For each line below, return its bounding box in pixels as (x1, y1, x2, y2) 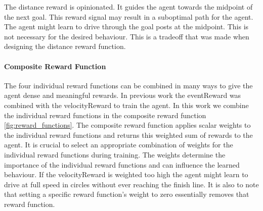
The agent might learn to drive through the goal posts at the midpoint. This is (4, 21, 249, 32)
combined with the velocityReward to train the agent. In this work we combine (4, 99, 249, 110)
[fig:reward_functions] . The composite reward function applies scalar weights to (4, 120, 251, 130)
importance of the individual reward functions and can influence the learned (4, 159, 240, 170)
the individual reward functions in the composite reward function (4, 110, 206, 120)
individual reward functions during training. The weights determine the (4, 149, 226, 160)
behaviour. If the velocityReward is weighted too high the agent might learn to (4, 169, 248, 180)
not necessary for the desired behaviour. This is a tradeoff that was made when (4, 31, 249, 41)
